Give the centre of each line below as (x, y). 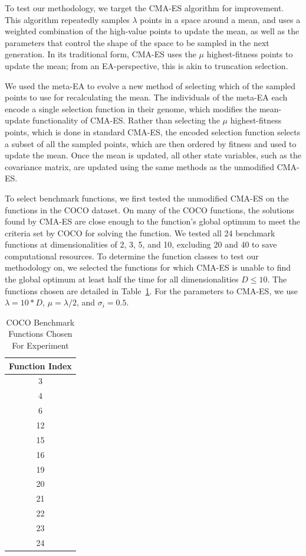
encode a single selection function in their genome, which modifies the (131, 108)
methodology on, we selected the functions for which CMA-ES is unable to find (148, 267)
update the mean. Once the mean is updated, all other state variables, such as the (153, 155)
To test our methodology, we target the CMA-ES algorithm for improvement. (144, 8)
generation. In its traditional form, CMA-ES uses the (101, 54)
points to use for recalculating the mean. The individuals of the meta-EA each (146, 97)
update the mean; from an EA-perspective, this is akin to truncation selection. (147, 65)
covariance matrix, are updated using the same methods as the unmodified (139, 166)
